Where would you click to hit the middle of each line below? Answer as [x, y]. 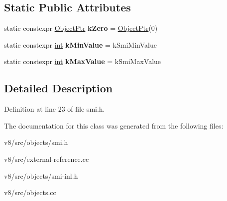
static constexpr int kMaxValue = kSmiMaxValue [83, 61]
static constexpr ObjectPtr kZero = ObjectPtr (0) [81, 28]
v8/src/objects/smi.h [36, 142]
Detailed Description [58, 88]
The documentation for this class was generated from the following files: [114, 125]
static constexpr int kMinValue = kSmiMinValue [80, 44]
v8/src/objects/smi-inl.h [41, 175]
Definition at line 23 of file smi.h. [55, 109]
